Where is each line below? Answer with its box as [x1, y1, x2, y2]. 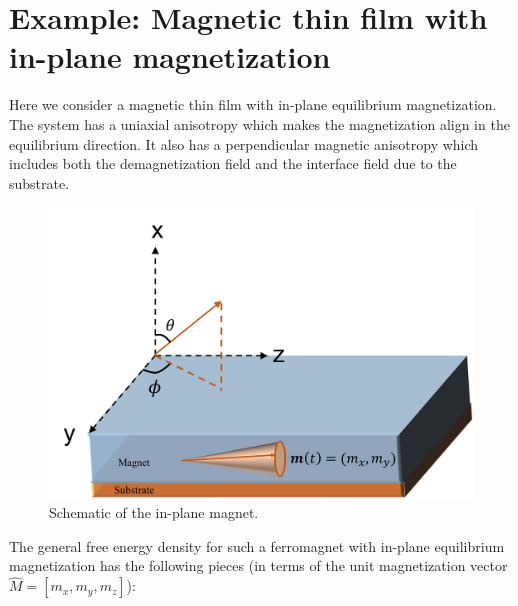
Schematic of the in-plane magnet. [49, 502, 259, 523]
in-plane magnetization [9, 36, 331, 77]
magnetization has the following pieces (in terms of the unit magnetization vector [9, 555, 508, 576]
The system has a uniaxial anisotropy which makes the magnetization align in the [9, 113, 510, 134]
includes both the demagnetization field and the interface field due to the [9, 153, 457, 174]
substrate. [9, 172, 70, 193]
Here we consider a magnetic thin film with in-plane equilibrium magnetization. [9, 94, 497, 115]
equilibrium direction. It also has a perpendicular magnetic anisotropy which [9, 133, 479, 154]
